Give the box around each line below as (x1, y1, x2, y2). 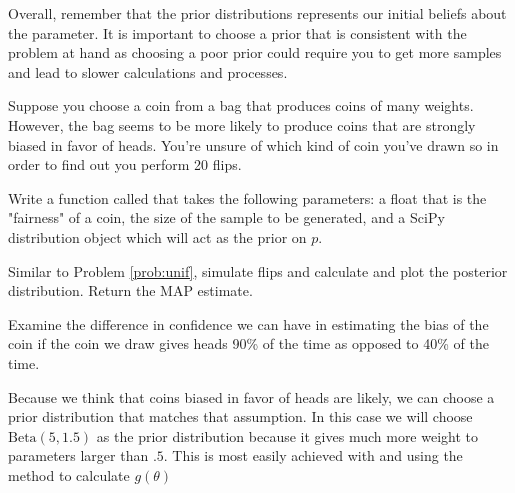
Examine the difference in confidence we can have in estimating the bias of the (8, 313, 489, 334)
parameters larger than (8, 445, 149, 466)
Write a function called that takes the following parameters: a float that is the (8, 187, 487, 208)
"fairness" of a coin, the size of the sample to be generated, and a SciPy (8, 207, 445, 228)
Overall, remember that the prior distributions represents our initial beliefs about (8, 3, 507, 23)
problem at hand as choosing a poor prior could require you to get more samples (8, 42, 502, 63)
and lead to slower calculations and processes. (8, 61, 288, 82)
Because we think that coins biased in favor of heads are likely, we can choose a (8, 386, 495, 407)
